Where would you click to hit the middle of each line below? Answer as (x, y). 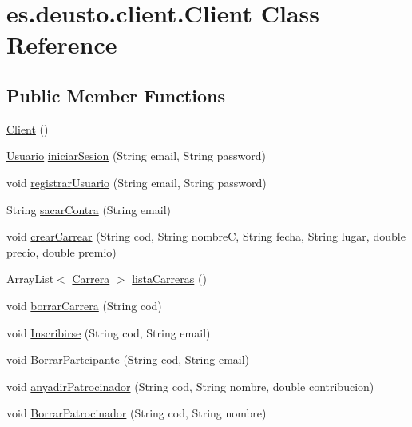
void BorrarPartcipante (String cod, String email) (128, 359)
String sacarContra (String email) (89, 209)
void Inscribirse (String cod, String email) (109, 332)
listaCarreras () (169, 279)
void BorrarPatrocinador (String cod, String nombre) (137, 413)
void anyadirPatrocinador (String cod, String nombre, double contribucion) (190, 386)
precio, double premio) (61, 251)
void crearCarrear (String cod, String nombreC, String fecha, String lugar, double (206, 236)
